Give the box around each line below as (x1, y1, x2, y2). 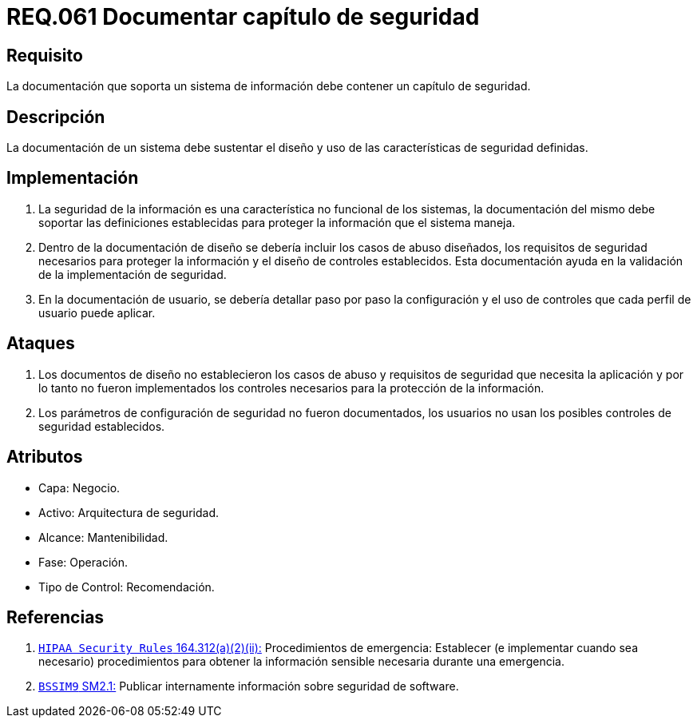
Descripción (6, 106, 105, 127)
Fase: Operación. (38, 555, 128, 569)
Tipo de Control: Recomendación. (38, 579, 215, 594)
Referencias (6, 607, 105, 627)
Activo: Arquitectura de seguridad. (38, 505, 219, 519)
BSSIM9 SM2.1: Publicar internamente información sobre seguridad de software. (38, 679, 459, 694)
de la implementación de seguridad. (38, 267, 227, 281)
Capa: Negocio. (38, 480, 121, 495)
